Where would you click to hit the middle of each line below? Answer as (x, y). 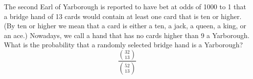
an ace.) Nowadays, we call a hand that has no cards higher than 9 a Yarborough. (127, 35)
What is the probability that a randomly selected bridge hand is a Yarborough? (124, 45)
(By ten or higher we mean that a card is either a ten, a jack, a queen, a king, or (125, 26)
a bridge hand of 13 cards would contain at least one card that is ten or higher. (123, 16)
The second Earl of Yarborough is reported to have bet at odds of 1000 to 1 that (125, 6)
